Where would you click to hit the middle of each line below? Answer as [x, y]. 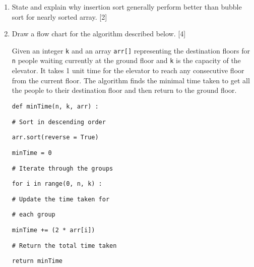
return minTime [37, 261]
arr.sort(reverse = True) [55, 138]
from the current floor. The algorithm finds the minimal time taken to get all [131, 80]
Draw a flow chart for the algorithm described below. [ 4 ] [99, 34]
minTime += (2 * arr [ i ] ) [53, 230]
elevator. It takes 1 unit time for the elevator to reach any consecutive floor [128, 70]
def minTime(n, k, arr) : [55, 106]
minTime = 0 [32, 153]
